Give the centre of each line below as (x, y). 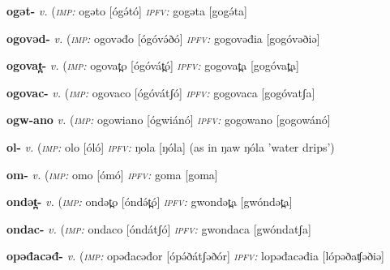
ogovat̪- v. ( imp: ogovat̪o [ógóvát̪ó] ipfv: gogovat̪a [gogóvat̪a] (153, 65)
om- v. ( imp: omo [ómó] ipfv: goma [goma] (112, 174)
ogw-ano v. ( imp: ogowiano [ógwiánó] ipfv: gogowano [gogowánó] (169, 120)
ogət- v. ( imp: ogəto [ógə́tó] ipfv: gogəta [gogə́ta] (127, 11)
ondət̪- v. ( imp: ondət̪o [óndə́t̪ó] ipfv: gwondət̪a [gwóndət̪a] (150, 201)
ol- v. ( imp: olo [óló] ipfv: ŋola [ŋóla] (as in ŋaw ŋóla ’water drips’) (171, 146)
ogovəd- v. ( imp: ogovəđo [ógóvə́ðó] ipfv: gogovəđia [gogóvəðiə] (163, 38)
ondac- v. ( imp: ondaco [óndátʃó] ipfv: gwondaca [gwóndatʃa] (159, 228)
